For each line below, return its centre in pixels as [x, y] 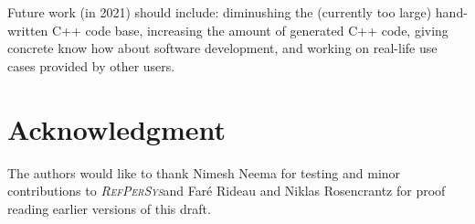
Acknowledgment [116, 128]
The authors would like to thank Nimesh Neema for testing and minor [204, 172]
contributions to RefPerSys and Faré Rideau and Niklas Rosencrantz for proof [227, 191]
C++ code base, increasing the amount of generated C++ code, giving [250, 30]
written [28, 30]
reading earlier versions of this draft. [109, 208]
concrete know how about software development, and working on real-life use [222, 48]
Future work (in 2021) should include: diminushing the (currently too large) [220, 12]
